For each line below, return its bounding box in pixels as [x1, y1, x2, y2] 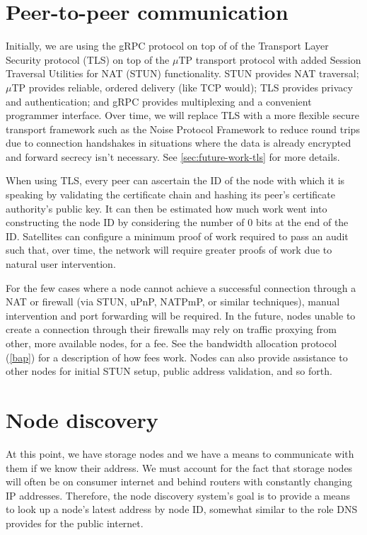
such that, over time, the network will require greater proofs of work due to [6, 242, 332, 257]
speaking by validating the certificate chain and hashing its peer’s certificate [6, 187, 335, 202]
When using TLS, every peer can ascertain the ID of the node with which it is [6, 173, 345, 188]
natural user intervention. [6, 257, 116, 271]
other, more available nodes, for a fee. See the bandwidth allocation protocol [6, 336, 337, 350]
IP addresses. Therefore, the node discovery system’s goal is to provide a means [6, 488, 351, 502]
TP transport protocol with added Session [178, 52, 361, 67]
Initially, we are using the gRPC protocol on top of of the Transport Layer [6, 38, 329, 53]
